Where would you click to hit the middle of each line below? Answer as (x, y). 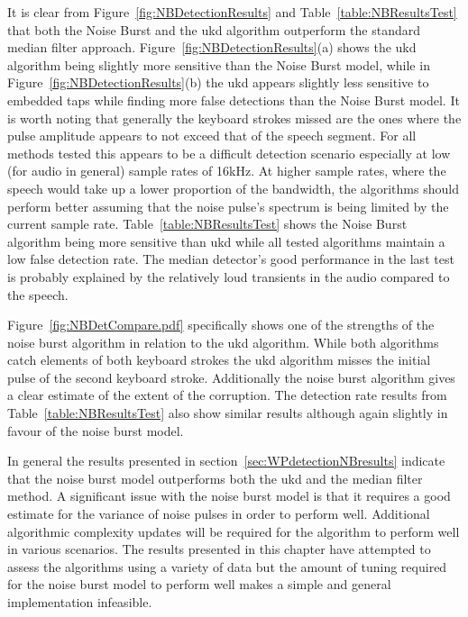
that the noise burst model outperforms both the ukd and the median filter (215, 478)
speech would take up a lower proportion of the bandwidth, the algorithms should (233, 188)
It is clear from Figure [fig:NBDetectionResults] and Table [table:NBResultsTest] (232, 12)
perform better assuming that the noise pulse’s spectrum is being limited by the (228, 206)
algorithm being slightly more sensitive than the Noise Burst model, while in (219, 64)
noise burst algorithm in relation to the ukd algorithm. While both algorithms (223, 342)
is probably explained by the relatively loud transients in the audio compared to (229, 276)
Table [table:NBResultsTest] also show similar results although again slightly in (228, 413)
